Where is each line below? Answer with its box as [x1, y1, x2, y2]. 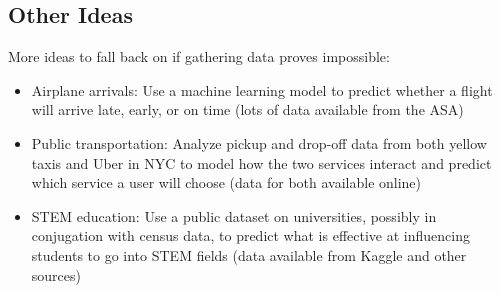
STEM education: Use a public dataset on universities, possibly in [31, 205, 437, 226]
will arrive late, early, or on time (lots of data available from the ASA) [31, 99, 464, 120]
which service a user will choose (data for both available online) [31, 172, 422, 193]
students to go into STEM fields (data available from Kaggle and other [31, 244, 467, 265]
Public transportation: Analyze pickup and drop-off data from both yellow [31, 132, 487, 153]
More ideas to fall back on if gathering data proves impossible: [8, 46, 390, 67]
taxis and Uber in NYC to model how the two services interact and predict [31, 152, 492, 173]
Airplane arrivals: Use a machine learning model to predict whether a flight [31, 79, 493, 100]
